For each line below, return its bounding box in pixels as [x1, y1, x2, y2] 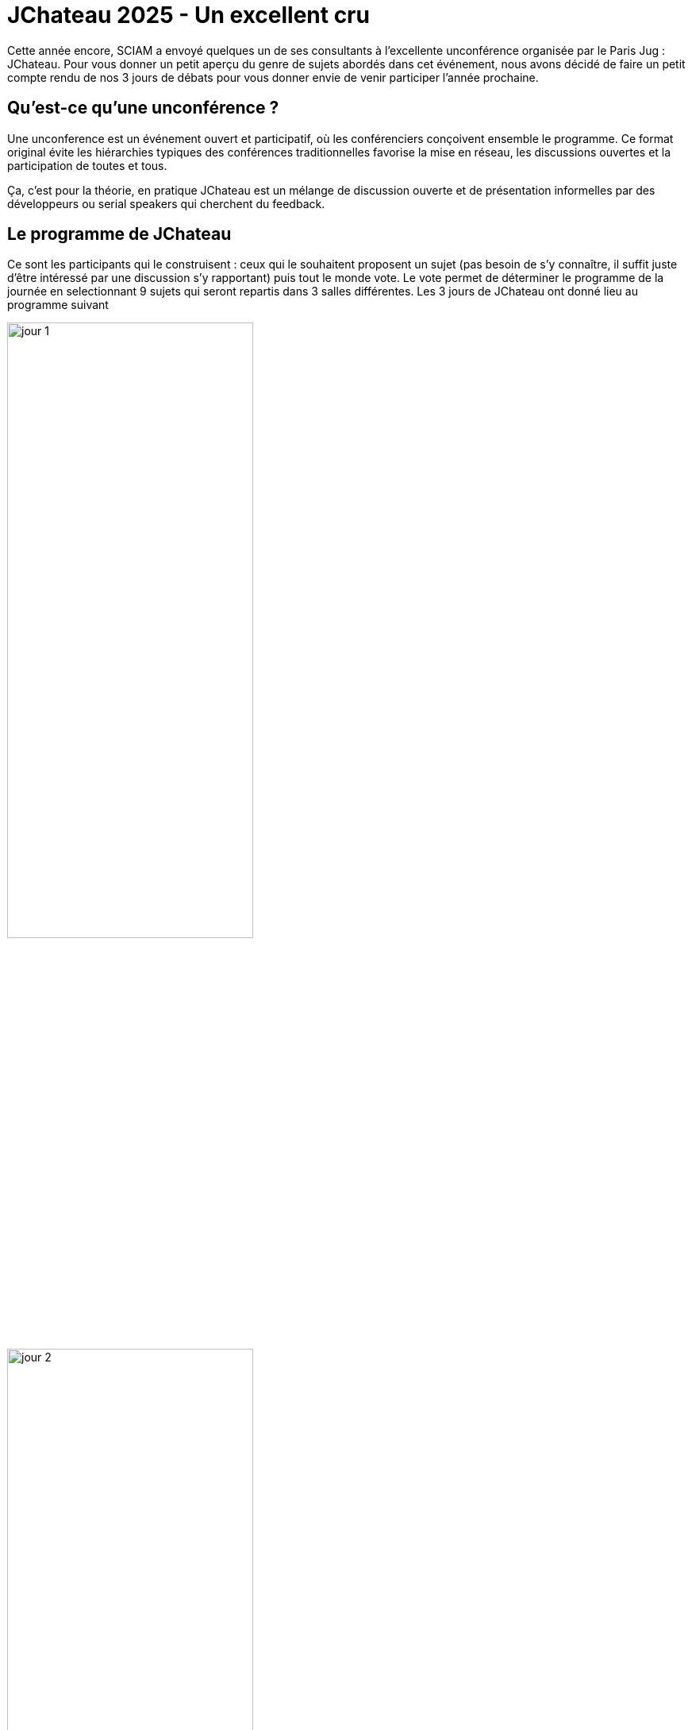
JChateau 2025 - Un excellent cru [7, 2, 370, 29]
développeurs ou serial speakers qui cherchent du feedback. [7, 196, 325, 210]
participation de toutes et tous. [7, 158, 167, 172]
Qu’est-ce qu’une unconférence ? [7, 98, 279, 118]
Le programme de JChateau [7, 224, 232, 245]
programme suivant [7, 298, 109, 312]
